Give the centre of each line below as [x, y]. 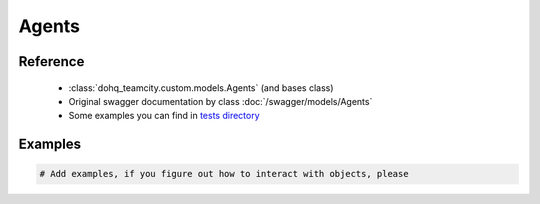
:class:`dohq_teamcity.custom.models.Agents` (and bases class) [201, 87]
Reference [51, 61]
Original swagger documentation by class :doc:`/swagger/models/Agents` [220, 101]
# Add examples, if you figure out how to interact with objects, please [224, 174]
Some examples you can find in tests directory [164, 116]
